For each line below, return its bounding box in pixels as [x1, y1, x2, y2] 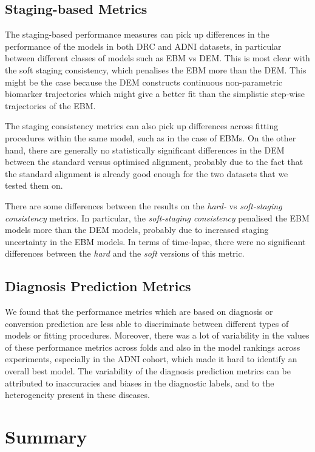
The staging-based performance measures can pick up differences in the [5, 28, 269, 41]
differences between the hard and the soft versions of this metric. [5, 247, 245, 260]
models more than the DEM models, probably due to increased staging [5, 223, 269, 236]
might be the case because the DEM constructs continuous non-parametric [5, 75, 283, 88]
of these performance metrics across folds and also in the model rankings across [5, 340, 300, 353]
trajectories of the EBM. [5, 99, 96, 112]
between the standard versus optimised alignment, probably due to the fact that [5, 155, 303, 168]
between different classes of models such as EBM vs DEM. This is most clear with [5, 52, 310, 64]
